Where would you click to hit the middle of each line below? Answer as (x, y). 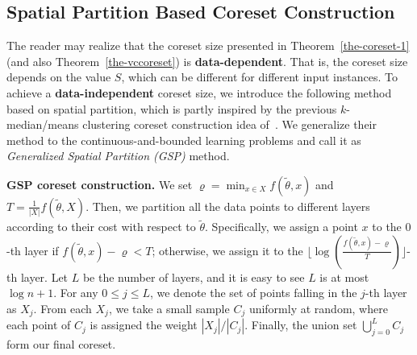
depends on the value (59, 77)
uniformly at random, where (318, 308)
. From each (63, 308)
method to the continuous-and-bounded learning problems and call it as (184, 140)
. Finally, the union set (301, 325)
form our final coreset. (61, 344)
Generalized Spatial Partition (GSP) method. (118, 156)
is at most (344, 277)
